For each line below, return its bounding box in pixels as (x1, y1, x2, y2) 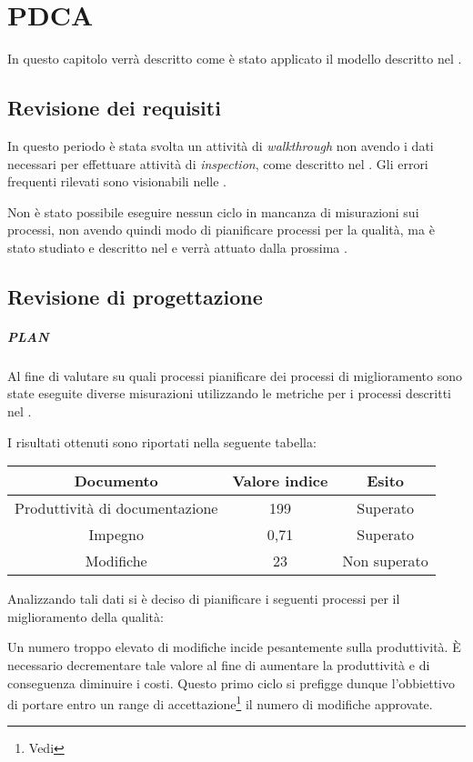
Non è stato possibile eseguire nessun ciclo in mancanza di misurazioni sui (7, 202, 419, 221)
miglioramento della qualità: (7, 607, 164, 626)
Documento (74, 470, 158, 492)
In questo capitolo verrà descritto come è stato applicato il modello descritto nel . (7, 49, 462, 68)
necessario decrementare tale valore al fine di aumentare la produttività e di (7, 655, 430, 674)
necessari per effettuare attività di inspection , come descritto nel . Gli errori (7, 154, 428, 173)
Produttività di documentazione (15, 497, 218, 519)
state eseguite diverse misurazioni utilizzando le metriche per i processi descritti (7, 384, 451, 403)
